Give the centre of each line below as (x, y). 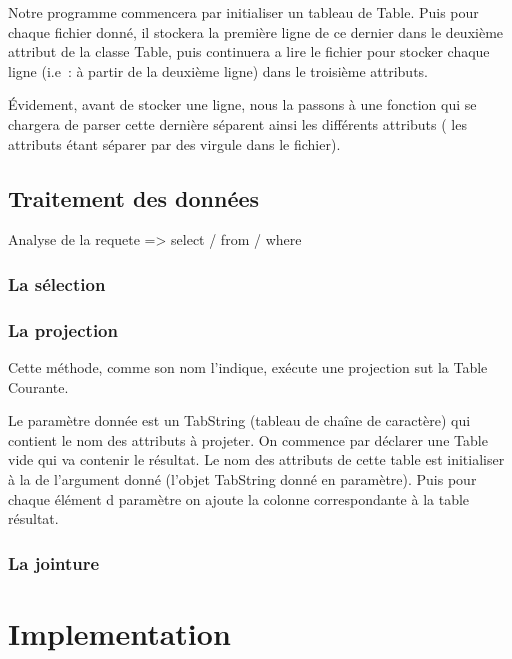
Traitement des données (134, 197)
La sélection (57, 283)
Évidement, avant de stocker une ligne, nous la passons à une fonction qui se (242, 104)
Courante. (38, 386)
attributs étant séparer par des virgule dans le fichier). (174, 143)
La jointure (54, 562)
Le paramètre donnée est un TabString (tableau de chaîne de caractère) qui (239, 420)
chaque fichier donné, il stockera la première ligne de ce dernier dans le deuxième (256, 31)
